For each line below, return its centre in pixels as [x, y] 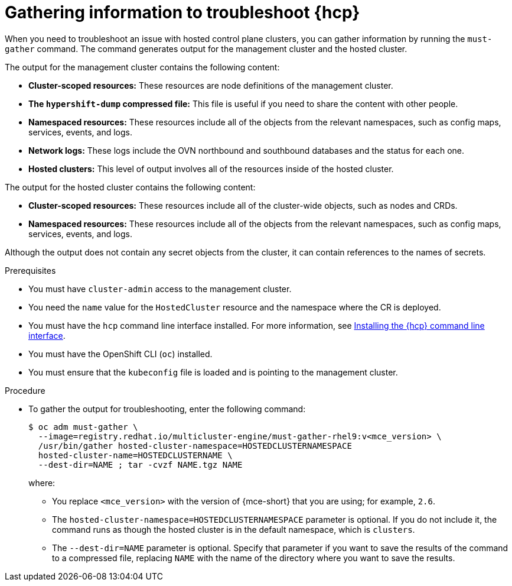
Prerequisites [30, 270]
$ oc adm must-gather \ [83, 427]
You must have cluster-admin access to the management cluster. [160, 289]
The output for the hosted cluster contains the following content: [130, 187]
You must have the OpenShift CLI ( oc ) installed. [120, 354]
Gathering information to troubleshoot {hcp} [182, 12]
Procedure [25, 390]
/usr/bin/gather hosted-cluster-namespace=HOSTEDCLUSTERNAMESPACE [195, 446]
